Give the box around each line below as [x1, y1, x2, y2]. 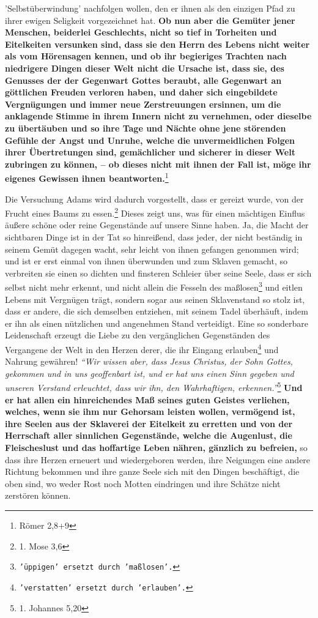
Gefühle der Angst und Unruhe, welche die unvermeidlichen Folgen [5, 133, 295, 146]
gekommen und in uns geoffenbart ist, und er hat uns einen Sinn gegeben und [5, 367, 294, 379]
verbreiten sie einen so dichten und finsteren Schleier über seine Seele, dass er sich [5, 266, 312, 279]
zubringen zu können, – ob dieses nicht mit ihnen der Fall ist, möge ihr [5, 157, 311, 170]
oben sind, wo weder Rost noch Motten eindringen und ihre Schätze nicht [5, 477, 281, 490]
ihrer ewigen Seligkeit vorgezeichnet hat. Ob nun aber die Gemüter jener [5, 13, 295, 26]
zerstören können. [5, 489, 71, 502]
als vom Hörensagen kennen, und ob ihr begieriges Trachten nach [5, 50, 287, 62]
